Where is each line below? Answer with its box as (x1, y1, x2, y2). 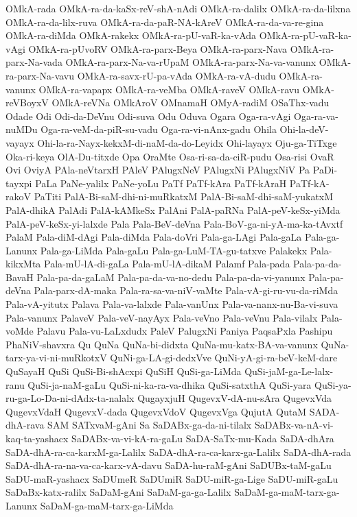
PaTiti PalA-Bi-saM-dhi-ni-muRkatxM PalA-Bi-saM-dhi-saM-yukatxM (34, 189, 334, 204)
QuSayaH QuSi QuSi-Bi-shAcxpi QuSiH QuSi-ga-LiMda (5, 364, 242, 378)
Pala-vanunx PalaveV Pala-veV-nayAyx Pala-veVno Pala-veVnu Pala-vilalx (5, 310, 318, 324)
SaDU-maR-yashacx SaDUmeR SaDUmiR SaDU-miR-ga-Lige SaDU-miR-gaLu (5, 471, 338, 485)
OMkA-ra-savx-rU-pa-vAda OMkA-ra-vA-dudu (77, 68, 276, 82)
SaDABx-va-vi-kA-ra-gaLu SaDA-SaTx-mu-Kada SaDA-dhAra (71, 431, 334, 445)
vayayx (5, 135, 34, 149)
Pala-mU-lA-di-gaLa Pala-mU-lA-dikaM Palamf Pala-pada (44, 256, 290, 271)
